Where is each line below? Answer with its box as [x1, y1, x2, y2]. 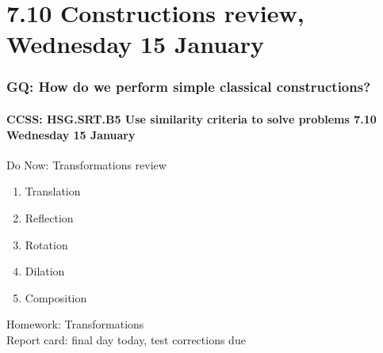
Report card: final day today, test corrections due [6, 331, 246, 347]
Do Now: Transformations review [6, 156, 167, 173]
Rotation [25, 236, 68, 252]
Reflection [25, 209, 74, 226]
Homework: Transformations [6, 316, 144, 332]
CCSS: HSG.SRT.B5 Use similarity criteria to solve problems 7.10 [6, 111, 377, 127]
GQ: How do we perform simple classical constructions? [6, 77, 371, 97]
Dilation [25, 263, 65, 279]
